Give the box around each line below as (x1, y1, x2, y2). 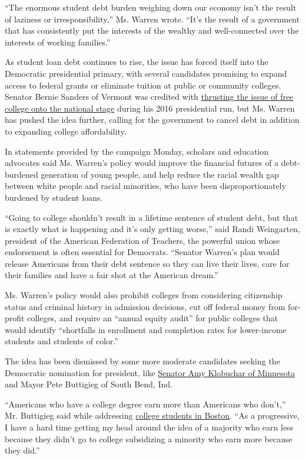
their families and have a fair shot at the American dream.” (5, 269, 218, 281)
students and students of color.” (5, 335, 118, 347)
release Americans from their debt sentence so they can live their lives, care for (5, 257, 290, 269)
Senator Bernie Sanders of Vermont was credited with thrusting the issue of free (5, 90, 294, 103)
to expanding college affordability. (5, 125, 127, 137)
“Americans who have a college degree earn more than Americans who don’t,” (5, 397, 286, 410)
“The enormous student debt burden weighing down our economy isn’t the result (5, 1, 297, 13)
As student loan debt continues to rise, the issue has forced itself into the (5, 56, 268, 68)
